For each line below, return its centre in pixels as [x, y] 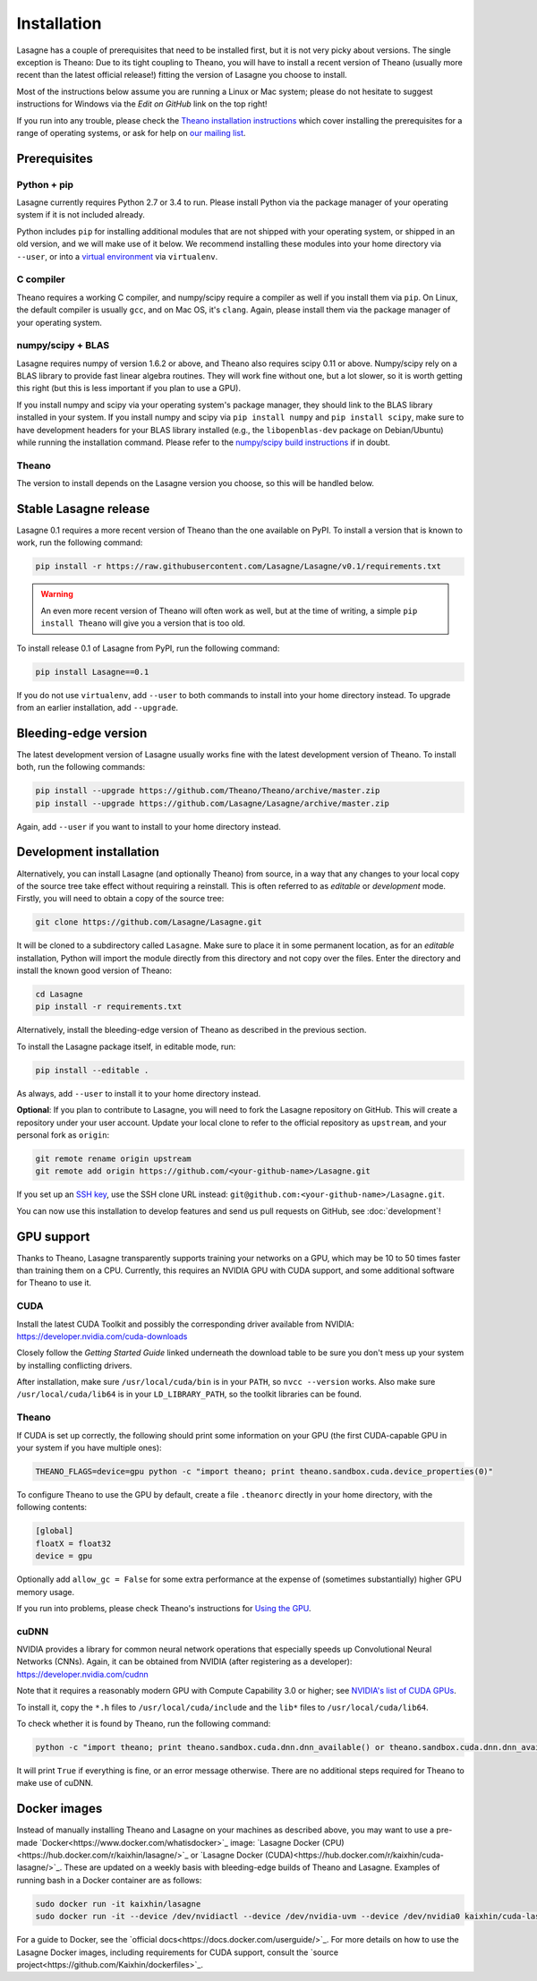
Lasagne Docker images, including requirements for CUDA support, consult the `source [178, 1952]
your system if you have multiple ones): [89, 1447]
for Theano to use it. [54, 1283]
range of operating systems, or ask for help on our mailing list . [131, 132]
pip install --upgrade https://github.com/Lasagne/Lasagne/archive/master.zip [212, 803]
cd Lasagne [59, 995]
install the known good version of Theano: [94, 970]
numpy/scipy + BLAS [63, 346]
